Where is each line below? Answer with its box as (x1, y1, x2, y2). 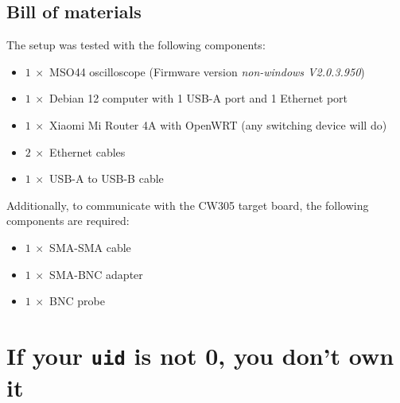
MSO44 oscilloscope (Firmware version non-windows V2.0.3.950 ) (49, 63, 365, 79)
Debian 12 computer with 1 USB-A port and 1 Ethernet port (49, 90, 348, 107)
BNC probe (49, 293, 105, 309)
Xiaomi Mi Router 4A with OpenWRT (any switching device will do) (49, 116, 387, 133)
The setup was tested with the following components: (6, 37, 266, 53)
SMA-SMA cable (49, 238, 131, 255)
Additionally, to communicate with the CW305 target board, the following (6, 196, 369, 213)
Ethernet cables (49, 143, 126, 160)
